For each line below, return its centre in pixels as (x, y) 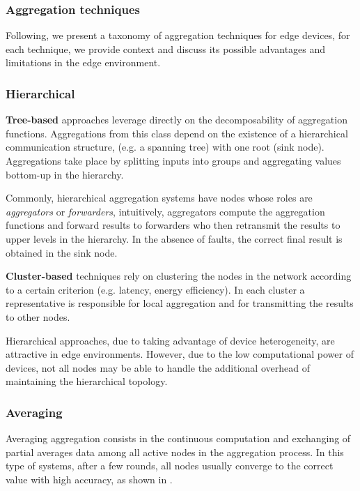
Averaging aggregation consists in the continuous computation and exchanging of (178, 438)
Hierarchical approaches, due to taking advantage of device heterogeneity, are (170, 340)
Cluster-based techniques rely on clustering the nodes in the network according (179, 276)
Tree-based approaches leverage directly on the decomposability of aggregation (177, 120)
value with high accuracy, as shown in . (89, 479)
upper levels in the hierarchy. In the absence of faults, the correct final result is (174, 238)
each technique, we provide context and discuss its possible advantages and (166, 48)
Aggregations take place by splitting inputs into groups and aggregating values (173, 160)
